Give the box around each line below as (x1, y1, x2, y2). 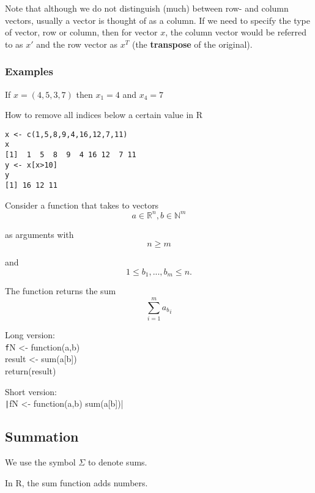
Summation (5, 427, 79, 446)
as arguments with (5, 228, 74, 240)
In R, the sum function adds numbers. (5, 476, 148, 489)
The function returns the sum (5, 284, 116, 297)
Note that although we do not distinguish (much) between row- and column (5, 2, 289, 14)
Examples (5, 64, 53, 79)
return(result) (5, 365, 56, 377)
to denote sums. (87, 456, 147, 469)
